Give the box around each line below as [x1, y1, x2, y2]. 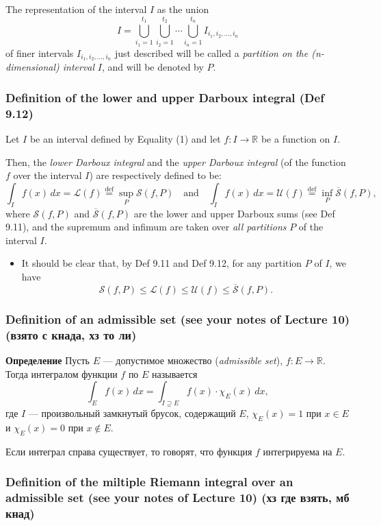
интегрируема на [263, 444, 332, 458]
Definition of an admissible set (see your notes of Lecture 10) [5, 310, 350, 327]
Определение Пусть [5, 353, 90, 368]
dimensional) [5, 60, 60, 74]
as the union [157, 2, 209, 16]
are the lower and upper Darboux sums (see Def [133, 206, 335, 220]
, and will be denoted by [101, 60, 204, 74]
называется [152, 366, 198, 381]
